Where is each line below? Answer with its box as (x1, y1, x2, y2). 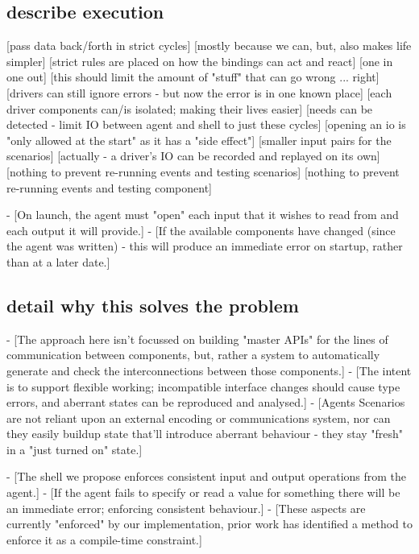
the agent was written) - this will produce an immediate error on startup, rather (6, 238, 403, 254)
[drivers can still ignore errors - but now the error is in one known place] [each (6, 84, 392, 101)
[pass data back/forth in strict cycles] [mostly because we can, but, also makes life (6, 37, 412, 54)
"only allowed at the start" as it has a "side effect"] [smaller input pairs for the (6, 131, 392, 148)
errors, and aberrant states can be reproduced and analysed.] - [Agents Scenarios (6, 394, 405, 411)
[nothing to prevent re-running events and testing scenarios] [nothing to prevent (6, 163, 400, 180)
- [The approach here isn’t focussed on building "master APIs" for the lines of (6, 330, 388, 347)
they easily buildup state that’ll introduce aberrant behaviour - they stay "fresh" (6, 425, 404, 442)
